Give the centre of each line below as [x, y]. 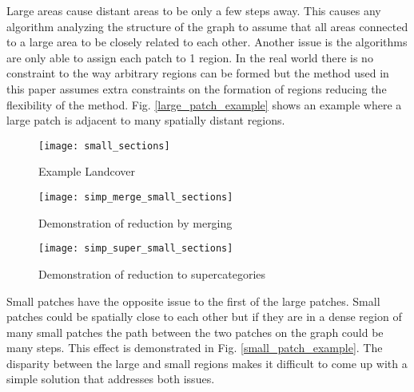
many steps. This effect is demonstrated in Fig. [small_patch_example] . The [195, 348]
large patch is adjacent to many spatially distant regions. [146, 120]
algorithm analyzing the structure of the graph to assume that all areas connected [207, 26]
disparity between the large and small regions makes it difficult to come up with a [207, 363]
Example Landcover [87, 171]
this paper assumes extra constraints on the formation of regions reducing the [197, 88]
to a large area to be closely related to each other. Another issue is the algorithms [207, 42]
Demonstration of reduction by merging [135, 222]
